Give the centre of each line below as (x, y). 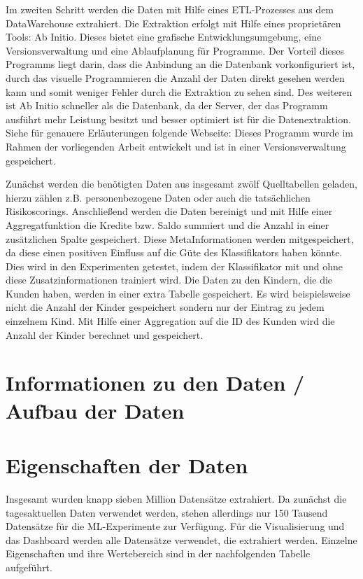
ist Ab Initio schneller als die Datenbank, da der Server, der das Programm (167, 105)
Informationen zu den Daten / (155, 383)
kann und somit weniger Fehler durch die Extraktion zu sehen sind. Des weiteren (179, 91)
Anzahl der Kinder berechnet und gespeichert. (105, 334)
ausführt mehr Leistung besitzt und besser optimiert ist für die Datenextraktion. (178, 119)
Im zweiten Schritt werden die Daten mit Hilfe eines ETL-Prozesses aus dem (170, 9)
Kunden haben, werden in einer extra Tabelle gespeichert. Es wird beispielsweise (178, 293)
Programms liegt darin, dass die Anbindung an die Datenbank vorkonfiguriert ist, (180, 64)
